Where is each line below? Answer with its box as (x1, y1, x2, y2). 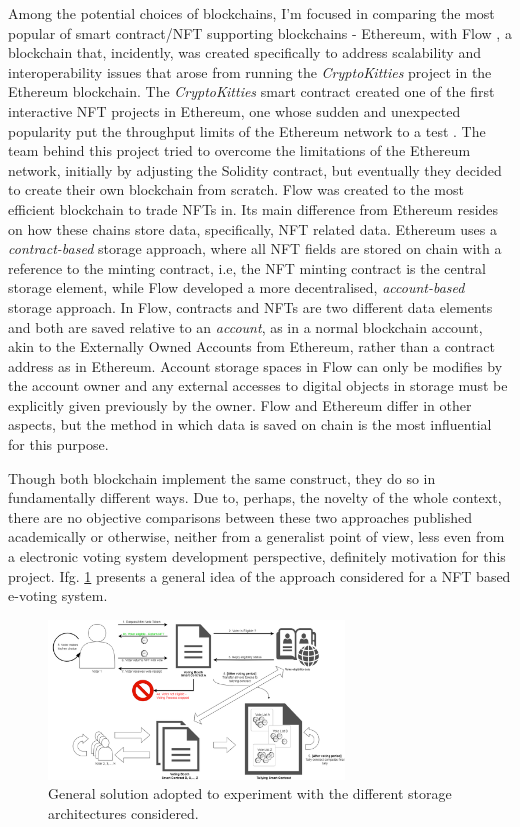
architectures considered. (48, 802, 199, 823)
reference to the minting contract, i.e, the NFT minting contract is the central (8, 257, 486, 278)
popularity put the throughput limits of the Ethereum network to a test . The (8, 120, 486, 141)
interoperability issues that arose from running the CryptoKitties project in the (8, 61, 492, 82)
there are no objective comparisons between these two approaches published (8, 506, 473, 527)
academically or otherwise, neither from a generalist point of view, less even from (8, 526, 505, 547)
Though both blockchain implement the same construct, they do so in (8, 467, 436, 488)
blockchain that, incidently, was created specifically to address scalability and (8, 42, 481, 63)
